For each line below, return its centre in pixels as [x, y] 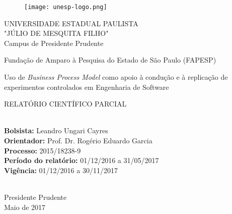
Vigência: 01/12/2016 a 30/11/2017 [61, 170]
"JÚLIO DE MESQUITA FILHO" [56, 33]
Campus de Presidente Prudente [54, 43]
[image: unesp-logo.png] [66, 7]
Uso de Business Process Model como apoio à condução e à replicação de [116, 77]
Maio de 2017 [25, 207]
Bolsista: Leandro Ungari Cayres [56, 130]
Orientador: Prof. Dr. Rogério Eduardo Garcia [78, 140]
